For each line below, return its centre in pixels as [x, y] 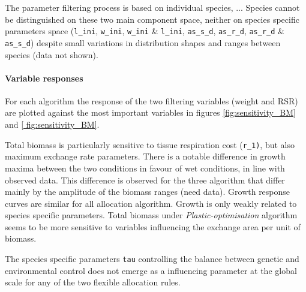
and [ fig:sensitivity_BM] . [52, 124]
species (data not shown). [52, 54]
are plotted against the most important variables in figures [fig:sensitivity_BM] [151, 112]
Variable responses [44, 78]
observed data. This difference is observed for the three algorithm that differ [145, 180]
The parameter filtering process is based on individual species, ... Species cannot [152, 7]
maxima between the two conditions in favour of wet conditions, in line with [145, 168]
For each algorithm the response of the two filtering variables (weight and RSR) [151, 100]
